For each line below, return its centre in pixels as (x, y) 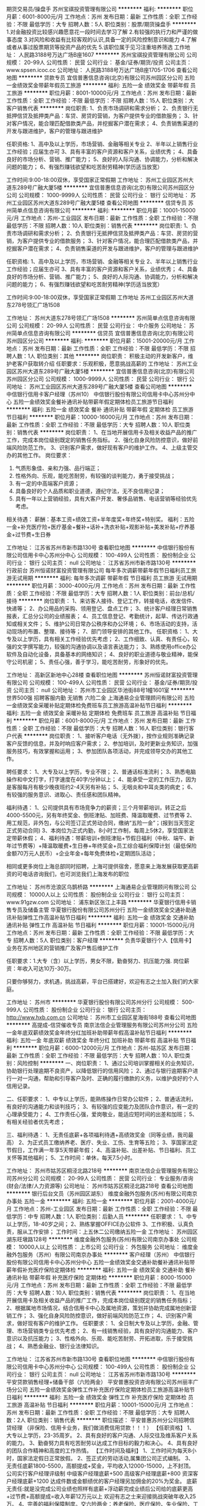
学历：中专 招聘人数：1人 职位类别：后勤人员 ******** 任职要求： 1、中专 (104, 1216)
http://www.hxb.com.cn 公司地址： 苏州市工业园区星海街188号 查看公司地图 (101, 1017)
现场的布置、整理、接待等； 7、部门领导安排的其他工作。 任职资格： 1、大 (105, 631)
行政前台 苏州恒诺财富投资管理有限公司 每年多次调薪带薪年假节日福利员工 (99, 570)
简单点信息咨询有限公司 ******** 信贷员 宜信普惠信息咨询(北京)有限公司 (103, 333)
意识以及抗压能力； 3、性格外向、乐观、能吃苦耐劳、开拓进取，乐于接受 (97, 1338)
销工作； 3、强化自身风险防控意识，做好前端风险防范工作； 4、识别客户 (97, 1316)
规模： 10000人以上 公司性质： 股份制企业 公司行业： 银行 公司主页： (99, 895)
